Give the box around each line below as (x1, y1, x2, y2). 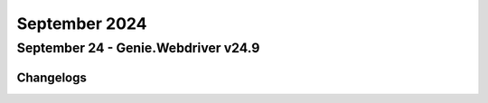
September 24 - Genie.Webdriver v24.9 (16, 40, 260, 56)
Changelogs (16, 70, 88, 85)
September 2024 (16, 14, 147, 33)
